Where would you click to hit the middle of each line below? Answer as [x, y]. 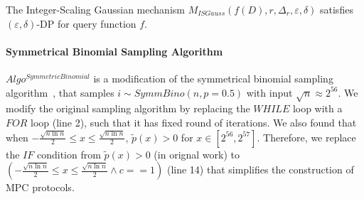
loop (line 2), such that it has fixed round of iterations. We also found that [194, 122]
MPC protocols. [40, 187]
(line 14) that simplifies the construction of [260, 170]
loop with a [317, 108]
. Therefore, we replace [306, 137]
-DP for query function [86, 23]
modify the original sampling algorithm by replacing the [128, 108]
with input [269, 92]
